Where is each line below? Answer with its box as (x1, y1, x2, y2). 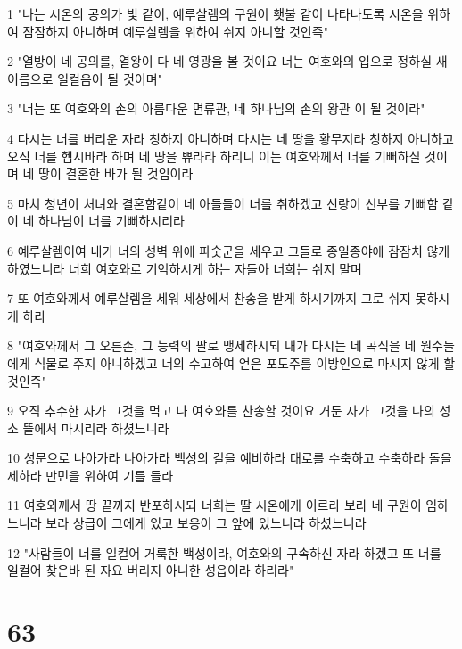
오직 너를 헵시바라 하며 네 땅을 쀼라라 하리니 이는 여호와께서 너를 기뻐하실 (7, 146, 421, 165)
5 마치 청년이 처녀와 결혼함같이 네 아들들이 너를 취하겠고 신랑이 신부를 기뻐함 (7, 193, 439, 212)
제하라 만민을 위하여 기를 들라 (7, 465, 174, 484)
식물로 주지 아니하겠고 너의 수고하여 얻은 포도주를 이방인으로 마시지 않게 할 (34, 353, 456, 372)
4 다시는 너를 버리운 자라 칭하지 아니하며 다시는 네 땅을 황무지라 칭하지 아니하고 (7, 128, 454, 147)
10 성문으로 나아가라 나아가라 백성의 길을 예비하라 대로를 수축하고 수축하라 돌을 (7, 448, 452, 467)
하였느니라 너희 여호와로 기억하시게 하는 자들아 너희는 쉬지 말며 (7, 259, 362, 277)
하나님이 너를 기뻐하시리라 (38, 211, 185, 230)
